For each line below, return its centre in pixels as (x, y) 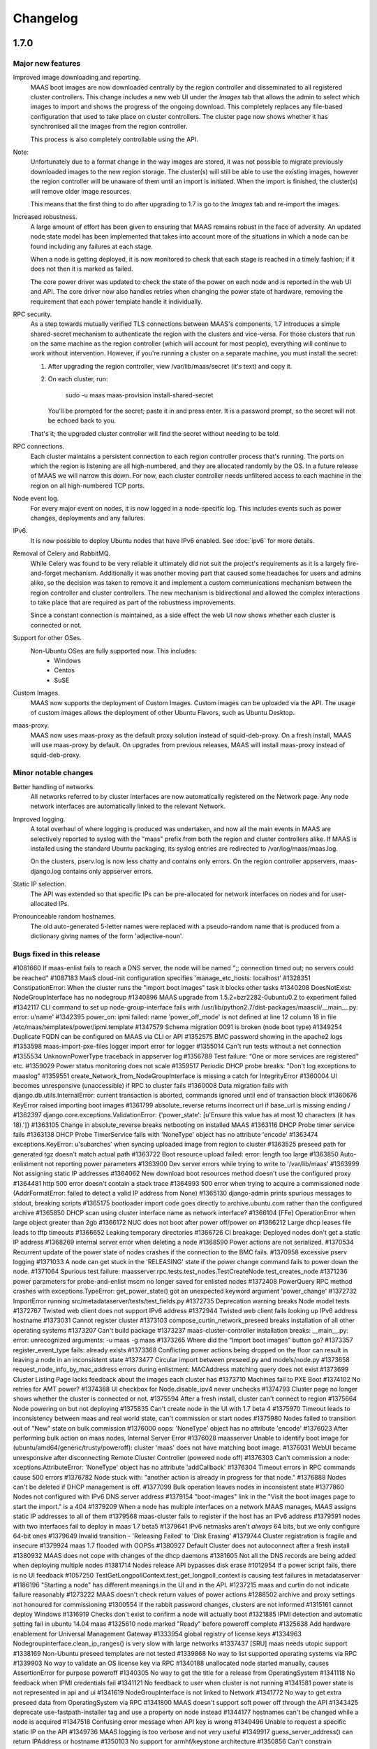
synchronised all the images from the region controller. (109, 127)
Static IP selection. (39, 884)
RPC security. (32, 314)
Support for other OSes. (47, 638)
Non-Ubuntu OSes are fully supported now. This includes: (113, 651)
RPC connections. (39, 446)
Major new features (47, 63)
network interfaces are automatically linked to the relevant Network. (128, 806)
